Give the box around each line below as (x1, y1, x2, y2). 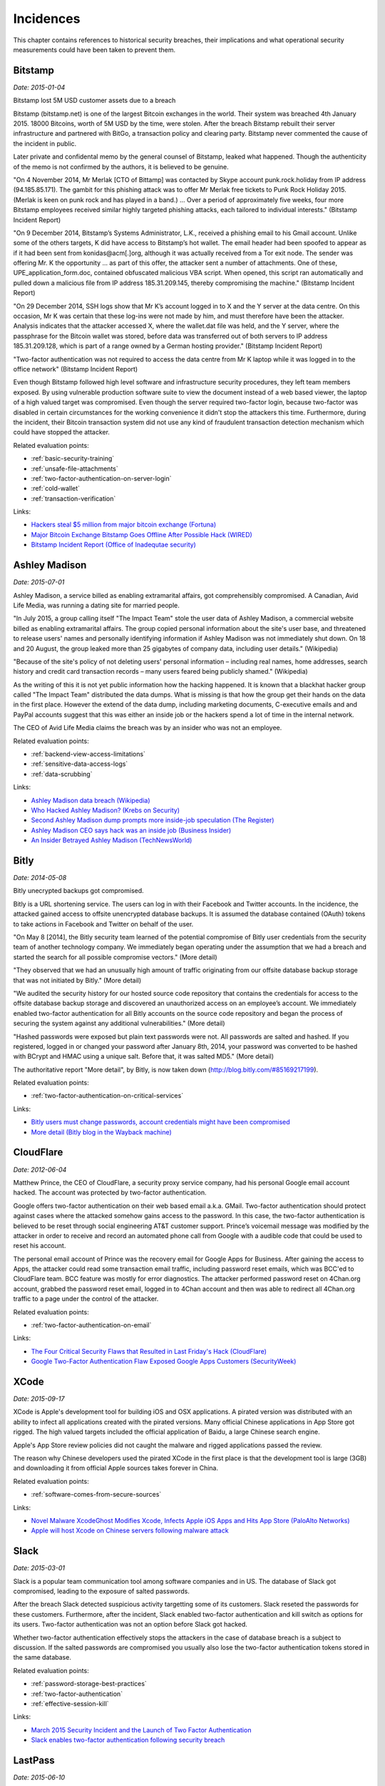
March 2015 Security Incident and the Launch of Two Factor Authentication (31, 1725, 252, 1734)
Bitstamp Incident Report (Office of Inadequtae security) (31, 540, 196, 549)
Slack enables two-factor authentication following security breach (31, 1736, 225, 1745)
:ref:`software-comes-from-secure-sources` (31, 1490, 162, 1499)
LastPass (13, 1754, 55, 1766)
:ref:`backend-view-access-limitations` (31, 750, 146, 759)
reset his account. (13, 1242, 66, 1250)
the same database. (13, 1653, 71, 1662)
